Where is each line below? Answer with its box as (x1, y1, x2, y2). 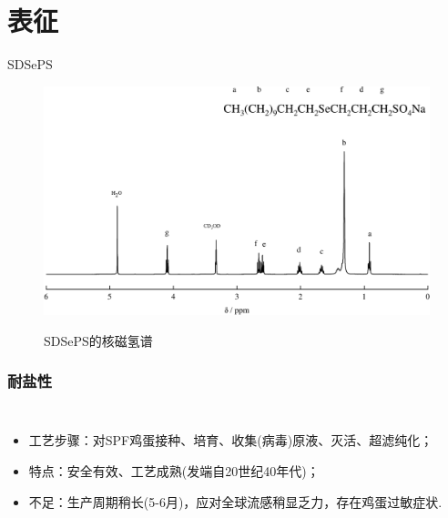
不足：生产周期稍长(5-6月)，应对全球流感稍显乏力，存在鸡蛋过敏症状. (28, 492, 443, 511)
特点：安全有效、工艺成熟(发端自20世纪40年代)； (28, 462, 320, 481)
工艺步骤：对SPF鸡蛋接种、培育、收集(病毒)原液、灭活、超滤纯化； (28, 431, 433, 450)
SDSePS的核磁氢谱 (44, 330, 153, 350)
